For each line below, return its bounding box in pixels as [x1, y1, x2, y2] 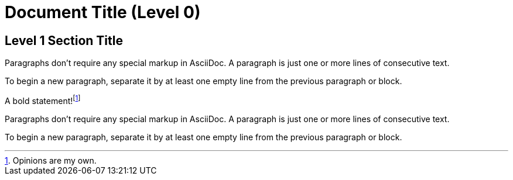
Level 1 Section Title [5, 33, 123, 48]
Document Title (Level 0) [5, 2, 201, 22]
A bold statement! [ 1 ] [5, 94, 81, 106]
